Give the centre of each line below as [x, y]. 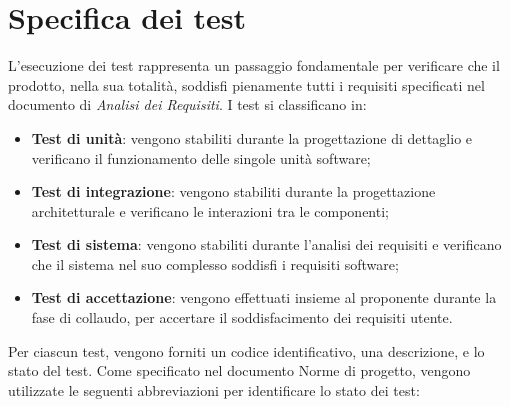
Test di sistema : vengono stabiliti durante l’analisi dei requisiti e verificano [266, 244]
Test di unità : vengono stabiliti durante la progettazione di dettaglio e [252, 137]
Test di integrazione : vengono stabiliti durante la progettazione [233, 191]
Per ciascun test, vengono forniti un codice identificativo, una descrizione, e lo [246, 350]
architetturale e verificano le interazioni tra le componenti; [210, 210]
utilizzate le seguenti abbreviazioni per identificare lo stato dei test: [214, 389]
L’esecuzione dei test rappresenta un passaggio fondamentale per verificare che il [254, 65]
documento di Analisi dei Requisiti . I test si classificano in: [187, 104]
